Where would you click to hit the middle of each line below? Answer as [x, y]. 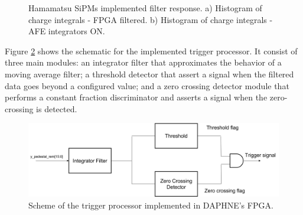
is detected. [57, 108]
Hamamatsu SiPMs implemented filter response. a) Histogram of [145, 8]
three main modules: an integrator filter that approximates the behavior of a [143, 62]
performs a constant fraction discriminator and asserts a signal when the [136, 97]
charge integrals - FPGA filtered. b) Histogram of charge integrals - [151, 19]
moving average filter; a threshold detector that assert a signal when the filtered [149, 74]
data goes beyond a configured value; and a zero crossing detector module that [147, 85]
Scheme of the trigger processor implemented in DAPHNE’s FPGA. [151, 205]
